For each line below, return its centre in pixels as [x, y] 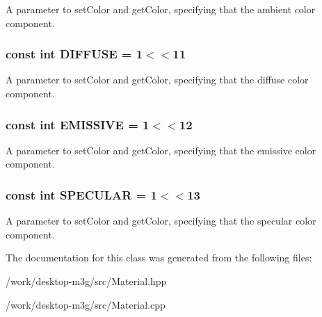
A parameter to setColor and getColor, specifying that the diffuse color [157, 80]
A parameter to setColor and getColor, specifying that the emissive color [161, 150]
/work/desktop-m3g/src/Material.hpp [86, 281]
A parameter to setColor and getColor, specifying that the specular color [161, 221]
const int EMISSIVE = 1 [78, 124]
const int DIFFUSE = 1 [74, 54]
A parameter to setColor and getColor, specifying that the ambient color [161, 9]
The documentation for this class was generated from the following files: [159, 258]
